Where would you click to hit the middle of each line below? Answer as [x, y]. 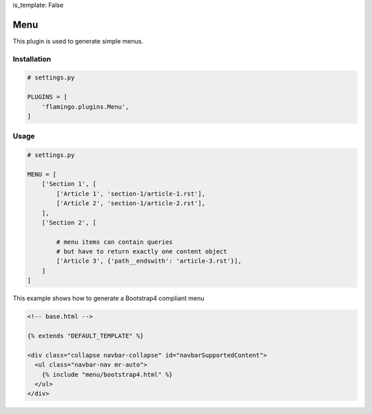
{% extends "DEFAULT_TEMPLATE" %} [85, 335]
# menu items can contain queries [114, 242]
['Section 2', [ [69, 222]
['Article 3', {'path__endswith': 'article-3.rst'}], [149, 261]
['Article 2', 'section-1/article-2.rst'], [131, 204]
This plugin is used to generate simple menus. [78, 41]
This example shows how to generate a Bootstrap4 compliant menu [108, 298]
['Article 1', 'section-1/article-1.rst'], [131, 194]
